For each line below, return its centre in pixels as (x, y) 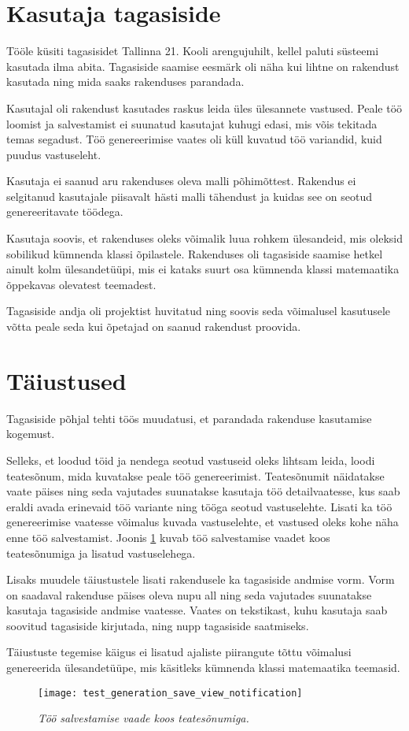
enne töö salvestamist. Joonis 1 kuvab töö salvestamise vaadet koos (168, 537)
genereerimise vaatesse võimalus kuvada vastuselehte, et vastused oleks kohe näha (203, 522)
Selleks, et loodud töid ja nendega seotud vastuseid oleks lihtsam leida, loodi (191, 460)
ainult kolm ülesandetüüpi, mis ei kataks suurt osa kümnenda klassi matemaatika (203, 269)
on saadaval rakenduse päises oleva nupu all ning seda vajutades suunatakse (189, 594)
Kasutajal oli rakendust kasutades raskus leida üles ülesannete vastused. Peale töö (204, 108)
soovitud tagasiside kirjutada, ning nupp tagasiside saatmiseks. (158, 625)
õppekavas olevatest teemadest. (81, 284)
